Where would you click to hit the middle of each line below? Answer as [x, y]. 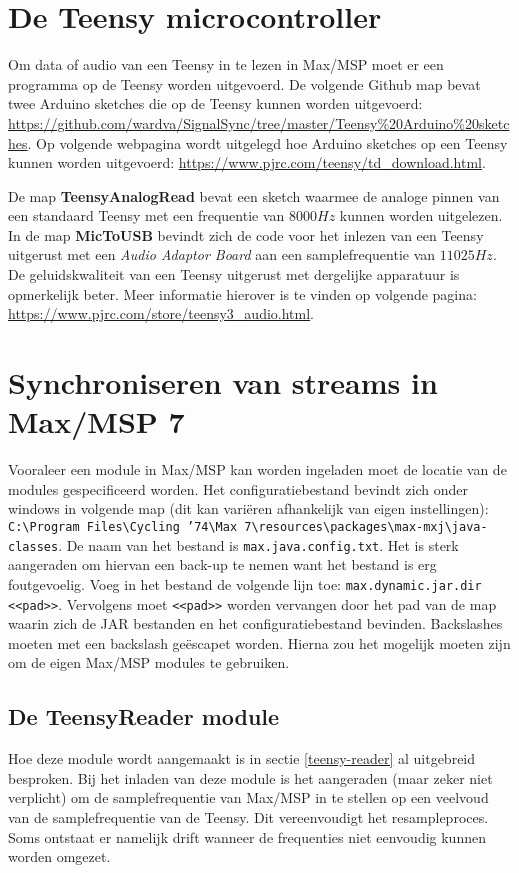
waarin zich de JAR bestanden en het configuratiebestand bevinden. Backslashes [255, 623]
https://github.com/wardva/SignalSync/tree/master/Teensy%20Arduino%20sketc [259, 122]
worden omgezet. [59, 856]
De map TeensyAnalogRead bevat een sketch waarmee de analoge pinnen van [254, 195]
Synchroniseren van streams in [223, 382]
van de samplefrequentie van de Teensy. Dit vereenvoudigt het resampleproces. [248, 816]
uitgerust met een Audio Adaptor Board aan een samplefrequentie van [222, 254]
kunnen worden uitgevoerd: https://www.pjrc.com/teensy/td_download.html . [247, 162]
